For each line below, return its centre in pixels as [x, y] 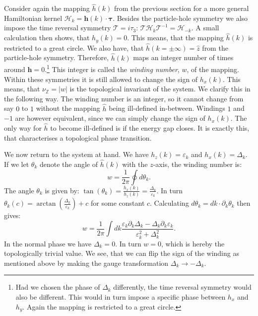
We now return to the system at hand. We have [76, 154]
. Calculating [169, 203]
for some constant [118, 203]
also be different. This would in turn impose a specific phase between [121, 296]
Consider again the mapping [47, 8]
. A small [205, 28]
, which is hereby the [193, 243]
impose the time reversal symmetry [58, 28]
